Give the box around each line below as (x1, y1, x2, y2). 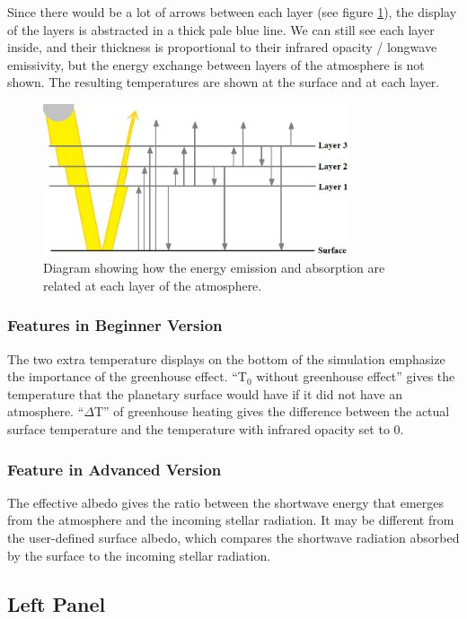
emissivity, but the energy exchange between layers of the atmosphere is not (7, 55, 425, 74)
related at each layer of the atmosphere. (43, 275, 262, 294)
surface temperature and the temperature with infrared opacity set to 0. (7, 420, 404, 438)
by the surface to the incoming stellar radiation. (7, 545, 271, 564)
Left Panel (7, 589, 106, 617)
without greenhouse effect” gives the (256, 367, 455, 386)
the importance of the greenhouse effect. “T (7, 367, 247, 386)
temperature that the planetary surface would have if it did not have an (7, 384, 403, 403)
